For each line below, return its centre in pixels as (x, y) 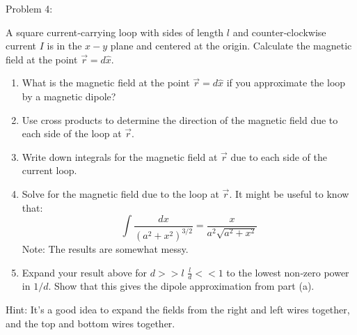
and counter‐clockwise (279, 32)
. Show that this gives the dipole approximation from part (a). (181, 286)
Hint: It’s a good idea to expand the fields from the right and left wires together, (178, 310)
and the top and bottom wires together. (90, 323)
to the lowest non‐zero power (288, 272)
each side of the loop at (72, 133)
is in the (64, 46)
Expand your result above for (85, 272)
